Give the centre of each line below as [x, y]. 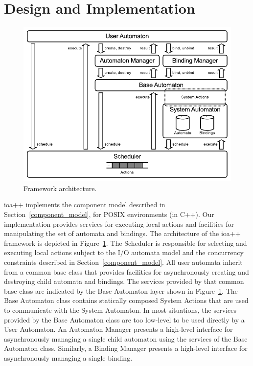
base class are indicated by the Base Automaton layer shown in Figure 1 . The [121, 291]
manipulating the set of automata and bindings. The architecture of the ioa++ [122, 233]
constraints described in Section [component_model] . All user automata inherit [123, 262]
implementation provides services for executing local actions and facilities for [119, 224]
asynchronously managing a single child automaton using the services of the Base [126, 338]
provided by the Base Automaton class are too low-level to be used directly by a [124, 319]
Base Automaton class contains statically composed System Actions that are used [126, 300]
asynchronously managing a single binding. [68, 357]
